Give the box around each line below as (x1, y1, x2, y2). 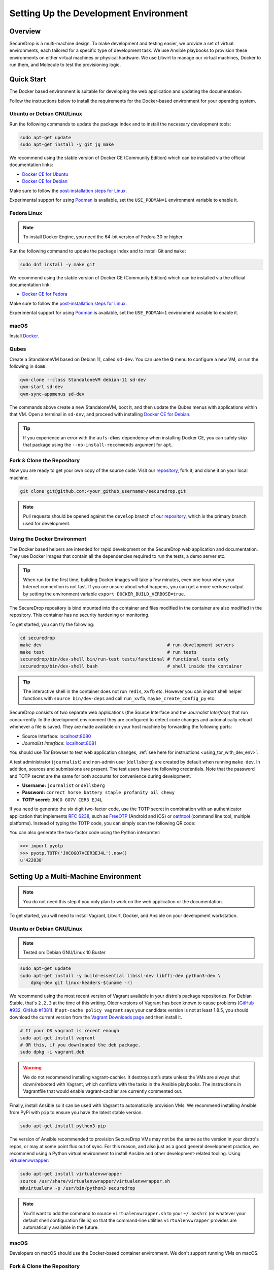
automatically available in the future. (23, 1224, 99, 1230)
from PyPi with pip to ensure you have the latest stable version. (9, 1109, 143, 1116)
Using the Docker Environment (9, 535, 87, 543)
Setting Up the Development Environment (9, 8, 188, 19)
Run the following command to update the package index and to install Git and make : (9, 248, 186, 254)
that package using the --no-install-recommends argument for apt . (23, 442, 173, 448)
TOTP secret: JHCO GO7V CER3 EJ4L (22, 797, 102, 803)
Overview (9, 27, 41, 36)
